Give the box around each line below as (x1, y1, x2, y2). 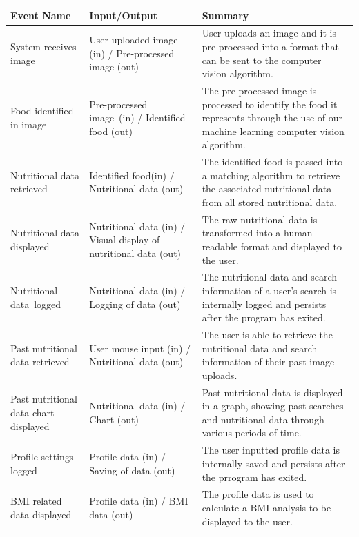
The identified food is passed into (202, 154, 343, 169)
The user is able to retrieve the (202, 327, 333, 342)
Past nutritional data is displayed (202, 385, 343, 399)
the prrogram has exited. (202, 469, 307, 484)
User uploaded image (89, 32, 178, 47)
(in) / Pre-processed (89, 45, 175, 60)
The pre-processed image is (202, 83, 317, 97)
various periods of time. (202, 425, 302, 440)
